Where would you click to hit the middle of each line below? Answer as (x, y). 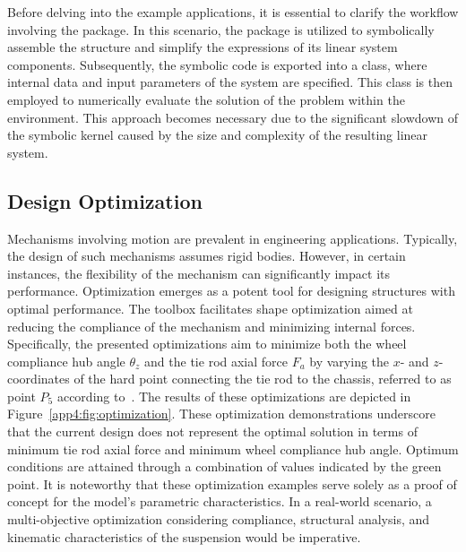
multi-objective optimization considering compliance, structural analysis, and (219, 519)
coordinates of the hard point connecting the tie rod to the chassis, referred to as (229, 379)
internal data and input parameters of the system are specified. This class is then (230, 82)
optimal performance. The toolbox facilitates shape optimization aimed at (210, 308)
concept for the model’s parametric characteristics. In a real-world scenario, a (220, 501)
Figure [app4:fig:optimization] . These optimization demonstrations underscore (221, 414)
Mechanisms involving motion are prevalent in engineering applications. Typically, (233, 238)
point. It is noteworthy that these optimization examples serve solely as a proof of (232, 483)
